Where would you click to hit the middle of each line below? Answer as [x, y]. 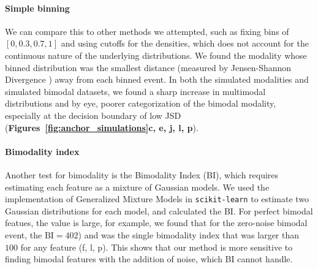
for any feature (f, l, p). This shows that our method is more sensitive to [157, 247]
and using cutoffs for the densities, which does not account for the [185, 43]
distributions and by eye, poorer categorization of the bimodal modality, [141, 103]
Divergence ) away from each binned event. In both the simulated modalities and [157, 79]
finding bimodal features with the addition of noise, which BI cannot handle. [149, 259]
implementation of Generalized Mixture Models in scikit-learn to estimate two [157, 199]
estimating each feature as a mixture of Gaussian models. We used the [137, 187]
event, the [24, 234]
